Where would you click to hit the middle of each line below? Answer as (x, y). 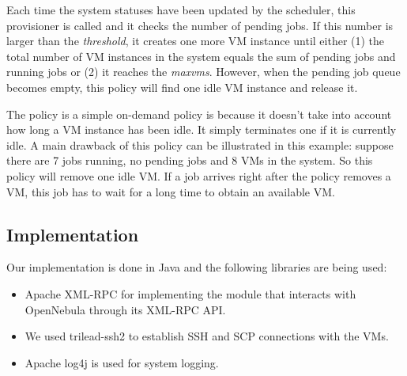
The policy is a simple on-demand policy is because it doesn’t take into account (199, 114)
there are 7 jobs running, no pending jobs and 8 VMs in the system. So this (190, 160)
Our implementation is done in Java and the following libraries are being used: (197, 267)
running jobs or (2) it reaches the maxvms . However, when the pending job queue (203, 72)
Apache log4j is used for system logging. (122, 362)
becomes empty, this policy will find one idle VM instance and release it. (182, 87)
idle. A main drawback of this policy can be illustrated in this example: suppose (200, 144)
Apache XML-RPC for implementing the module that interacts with (190, 293)
